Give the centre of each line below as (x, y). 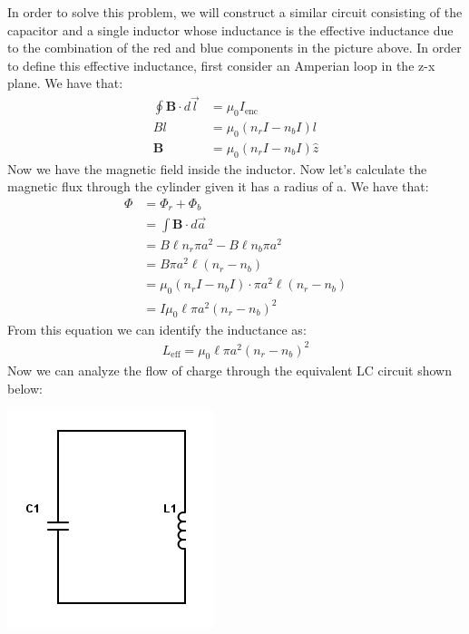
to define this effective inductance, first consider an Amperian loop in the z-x (221, 65)
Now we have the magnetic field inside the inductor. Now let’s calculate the (217, 168)
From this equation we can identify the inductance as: (157, 329)
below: (25, 389)
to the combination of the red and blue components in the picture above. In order (234, 48)
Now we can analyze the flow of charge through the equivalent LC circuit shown (230, 371)
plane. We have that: (65, 83)
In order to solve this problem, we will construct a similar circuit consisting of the (235, 12)
